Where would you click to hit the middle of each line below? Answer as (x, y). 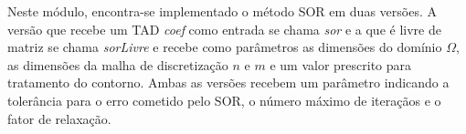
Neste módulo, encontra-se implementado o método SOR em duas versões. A (222, 11)
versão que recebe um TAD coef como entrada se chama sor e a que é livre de (224, 29)
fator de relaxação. (59, 118)
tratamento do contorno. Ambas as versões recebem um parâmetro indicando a (228, 82)
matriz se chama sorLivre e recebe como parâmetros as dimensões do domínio (225, 47)
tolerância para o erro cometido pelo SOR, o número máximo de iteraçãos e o (224, 100)
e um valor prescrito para (341, 64)
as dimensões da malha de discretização (118, 64)
